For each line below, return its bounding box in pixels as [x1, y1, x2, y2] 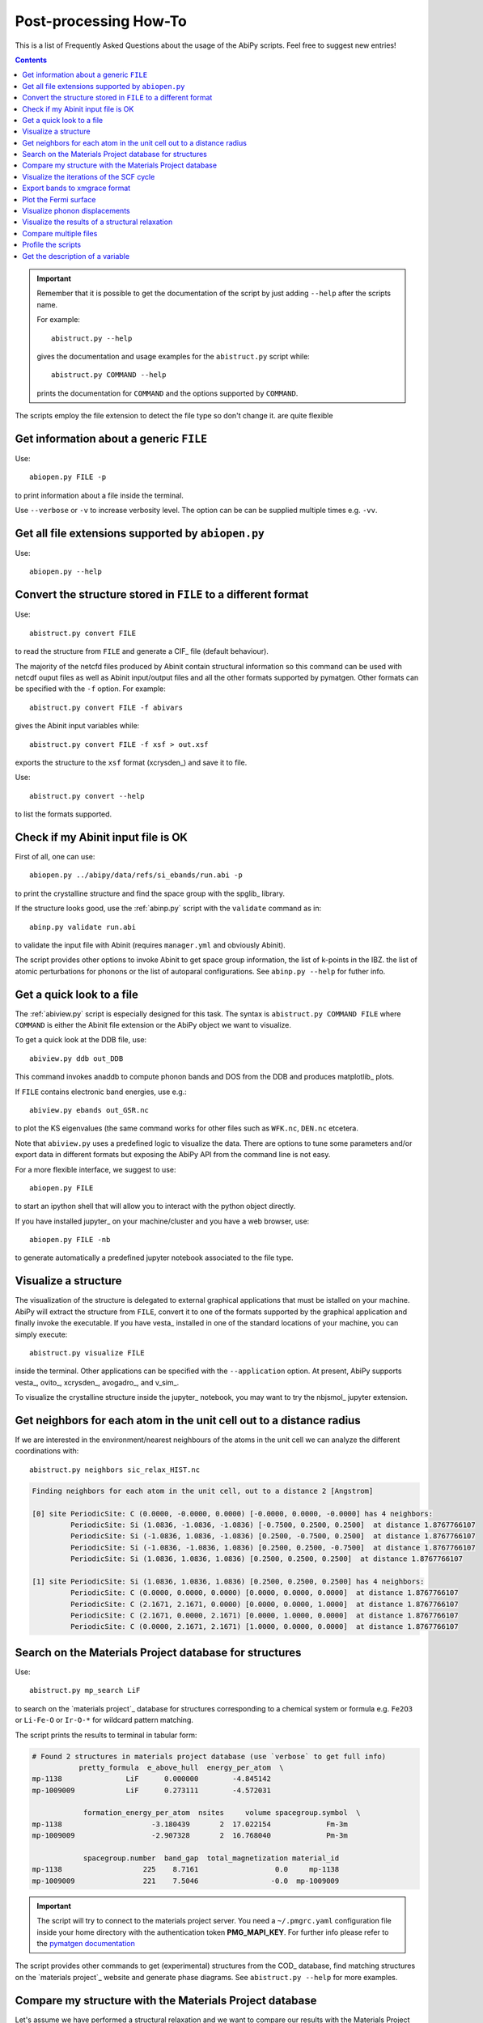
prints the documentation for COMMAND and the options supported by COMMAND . [36, 388, 299, 398]
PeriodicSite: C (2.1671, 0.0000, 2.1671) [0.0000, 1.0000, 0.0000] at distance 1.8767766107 [70, 1611, 459, 1620]
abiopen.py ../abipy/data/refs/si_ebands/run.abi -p [29, 871, 243, 880]
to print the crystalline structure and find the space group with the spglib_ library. [15, 889, 286, 898]
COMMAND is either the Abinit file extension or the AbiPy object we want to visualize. [15, 1020, 291, 1029]
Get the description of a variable [22, 251, 129, 261]
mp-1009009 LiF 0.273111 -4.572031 [32, 1785, 271, 1795]
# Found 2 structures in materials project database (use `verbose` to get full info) [32, 1752, 387, 1761]
